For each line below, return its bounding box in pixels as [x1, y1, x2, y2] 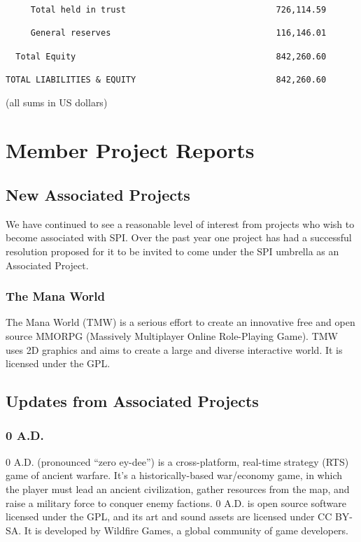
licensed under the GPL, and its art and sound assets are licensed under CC [6, 509, 332, 524]
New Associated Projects [6, 183, 190, 205]
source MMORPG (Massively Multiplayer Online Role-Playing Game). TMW [6, 328, 338, 343]
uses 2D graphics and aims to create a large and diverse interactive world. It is [6, 342, 343, 357]
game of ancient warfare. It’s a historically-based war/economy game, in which [6, 468, 343, 483]
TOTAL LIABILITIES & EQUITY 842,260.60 [6, 74, 327, 85]
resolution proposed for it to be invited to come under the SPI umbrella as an [6, 243, 339, 258]
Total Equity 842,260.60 [15, 51, 327, 62]
